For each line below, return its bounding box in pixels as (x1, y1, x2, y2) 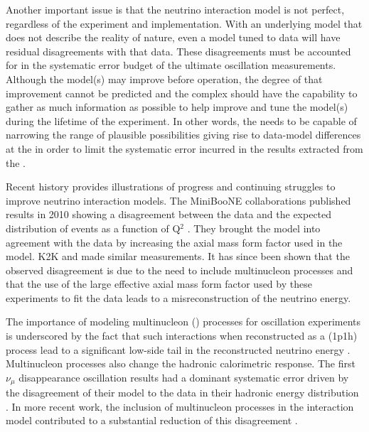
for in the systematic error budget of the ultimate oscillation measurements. (6, 58, 336, 72)
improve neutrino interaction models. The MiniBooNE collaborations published (6, 193, 351, 207)
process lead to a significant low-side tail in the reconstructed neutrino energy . (6, 342, 351, 357)
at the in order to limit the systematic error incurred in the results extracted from (6, 141, 363, 156)
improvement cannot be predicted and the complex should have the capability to (6, 85, 358, 100)
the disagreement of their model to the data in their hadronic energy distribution (6, 385, 359, 400)
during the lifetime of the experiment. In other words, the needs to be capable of (6, 113, 357, 128)
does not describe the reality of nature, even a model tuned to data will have (6, 30, 341, 45)
